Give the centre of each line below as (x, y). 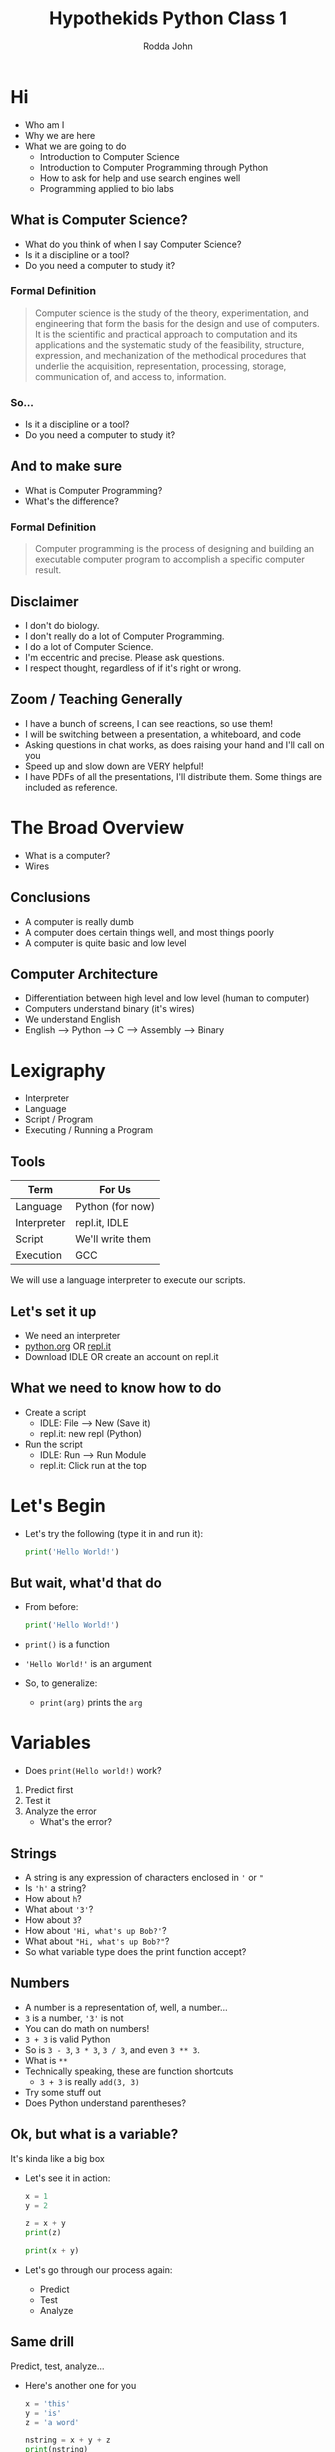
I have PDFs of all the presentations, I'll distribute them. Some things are (173, 776)
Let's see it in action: (67, 2178)
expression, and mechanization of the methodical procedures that (170, 355)
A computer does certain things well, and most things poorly (149, 932)
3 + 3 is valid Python (67, 2039)
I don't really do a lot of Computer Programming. (124, 636)
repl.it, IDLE (102, 1223)
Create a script (55, 1412)
